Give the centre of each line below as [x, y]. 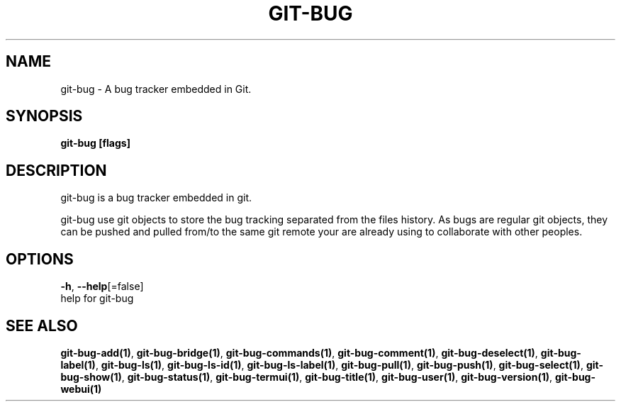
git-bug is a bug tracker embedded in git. [156, 198]
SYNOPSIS [44, 116]
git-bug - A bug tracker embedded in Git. [156, 89]
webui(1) [81, 389]
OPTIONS [40, 259]
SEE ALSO [42, 325]
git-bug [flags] [95, 143]
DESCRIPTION [56, 170]
